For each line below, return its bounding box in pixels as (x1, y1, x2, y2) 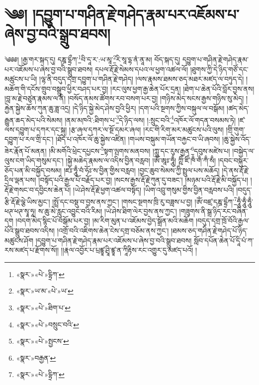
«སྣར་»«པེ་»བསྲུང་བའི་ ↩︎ (16, 319, 79, 329)
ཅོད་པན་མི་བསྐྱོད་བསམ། (4, 165, 62, 175)
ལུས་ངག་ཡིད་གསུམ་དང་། (4, 155, 64, 166)
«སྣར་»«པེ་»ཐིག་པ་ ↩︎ (16, 302, 71, 312)
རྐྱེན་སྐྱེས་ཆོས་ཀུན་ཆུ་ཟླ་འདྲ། (4, 102, 71, 113)
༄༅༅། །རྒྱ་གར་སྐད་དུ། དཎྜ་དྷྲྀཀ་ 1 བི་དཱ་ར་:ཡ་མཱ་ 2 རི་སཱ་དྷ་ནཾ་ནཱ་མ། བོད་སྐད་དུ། (4, 53, 180, 64)
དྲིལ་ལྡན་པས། (4, 175, 36, 185)
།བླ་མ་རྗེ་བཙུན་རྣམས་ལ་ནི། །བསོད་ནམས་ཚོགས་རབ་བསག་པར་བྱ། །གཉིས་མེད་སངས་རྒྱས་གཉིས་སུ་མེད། (4, 93, 244, 103)
